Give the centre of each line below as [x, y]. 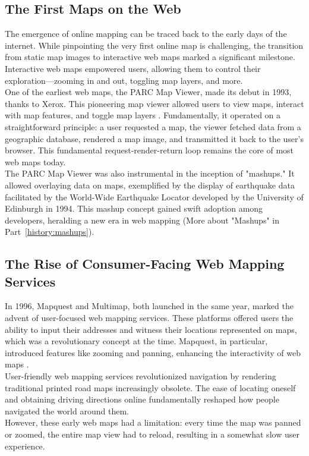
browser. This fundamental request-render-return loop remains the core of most [149, 150]
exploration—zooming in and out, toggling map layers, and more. [124, 80]
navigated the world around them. [67, 411]
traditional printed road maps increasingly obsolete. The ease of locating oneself [150, 387]
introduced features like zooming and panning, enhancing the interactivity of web [153, 352]
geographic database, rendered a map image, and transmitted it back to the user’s [154, 138]
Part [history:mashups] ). [50, 232]
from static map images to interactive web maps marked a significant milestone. [150, 57]
